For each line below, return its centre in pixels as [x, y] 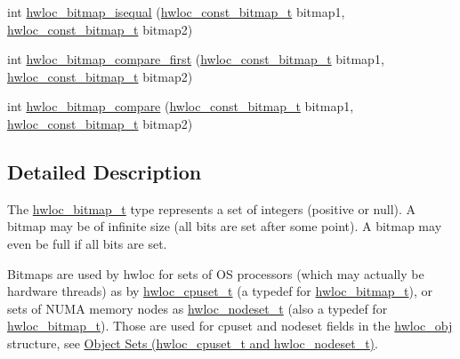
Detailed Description [105, 171]
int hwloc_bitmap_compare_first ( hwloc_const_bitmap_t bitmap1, [196, 59]
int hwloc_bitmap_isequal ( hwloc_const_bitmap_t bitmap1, [176, 12]
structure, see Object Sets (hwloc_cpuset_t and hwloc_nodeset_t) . [193, 343]
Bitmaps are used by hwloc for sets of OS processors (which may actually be [216, 273]
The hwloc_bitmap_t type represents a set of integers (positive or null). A [212, 208]
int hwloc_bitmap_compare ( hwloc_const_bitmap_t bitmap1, [181, 106]
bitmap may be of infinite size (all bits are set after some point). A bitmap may [225, 226]
